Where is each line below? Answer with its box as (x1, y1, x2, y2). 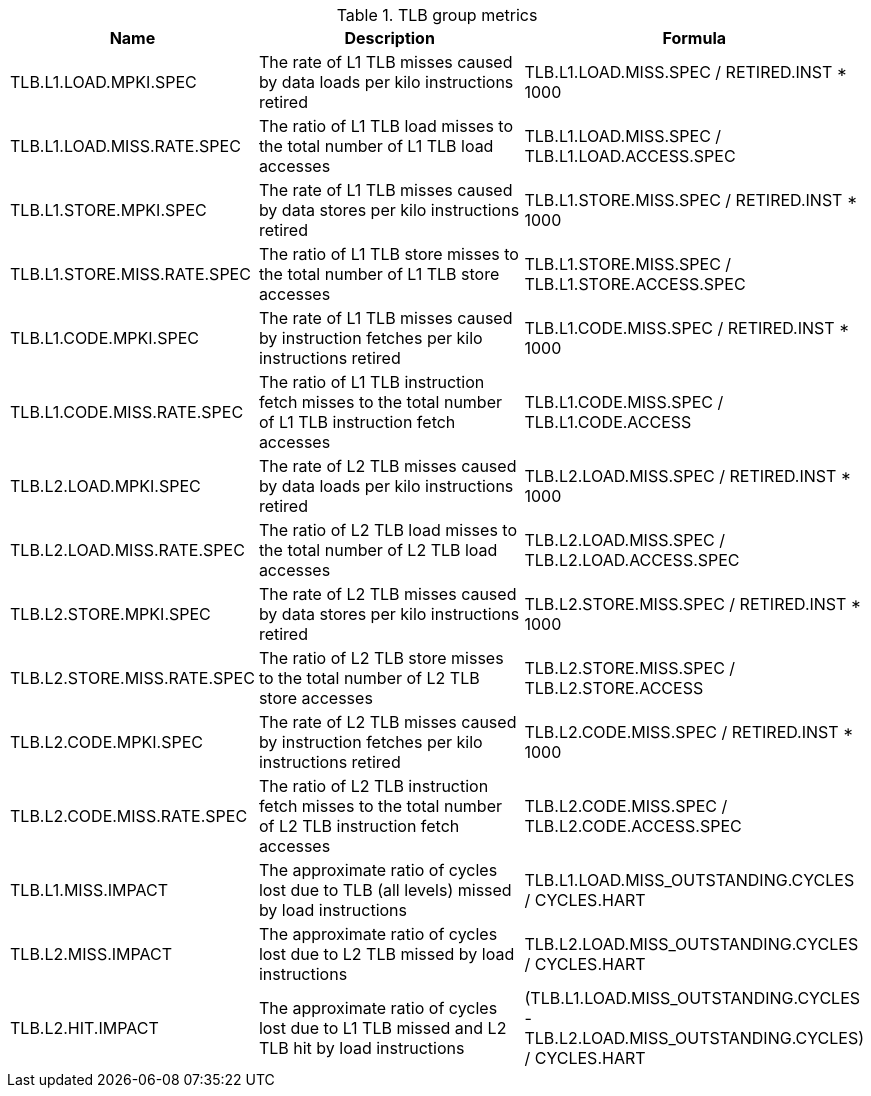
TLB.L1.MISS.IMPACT (10, 880, 169, 900)
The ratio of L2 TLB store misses (258, 648, 504, 668)
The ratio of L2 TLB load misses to (258, 520, 517, 540)
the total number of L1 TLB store (258, 264, 500, 284)
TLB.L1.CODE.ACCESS (524, 412, 692, 432)
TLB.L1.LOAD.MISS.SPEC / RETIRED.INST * (524, 62, 848, 82)
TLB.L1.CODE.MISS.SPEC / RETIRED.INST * (524, 318, 850, 338)
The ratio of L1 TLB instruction (258, 372, 485, 392)
